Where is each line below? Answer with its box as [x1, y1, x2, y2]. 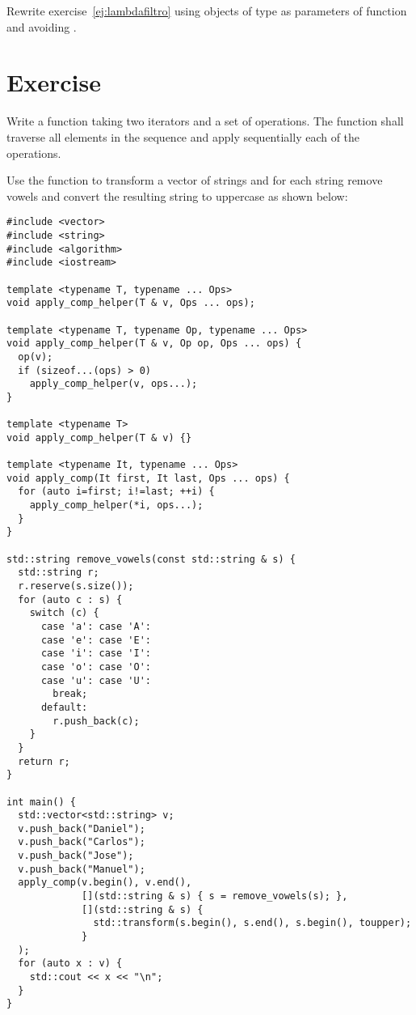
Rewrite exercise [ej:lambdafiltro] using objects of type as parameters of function [6, 2, 407, 19]
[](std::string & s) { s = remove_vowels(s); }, [82, 890, 348, 902]
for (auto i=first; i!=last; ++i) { [18, 486, 215, 498]
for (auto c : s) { [18, 593, 123, 605]
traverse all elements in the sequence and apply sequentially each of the [6, 128, 360, 145]
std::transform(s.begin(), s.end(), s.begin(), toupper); [93, 917, 412, 929]
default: [40, 701, 88, 713]
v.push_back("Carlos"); [18, 836, 145, 848]
